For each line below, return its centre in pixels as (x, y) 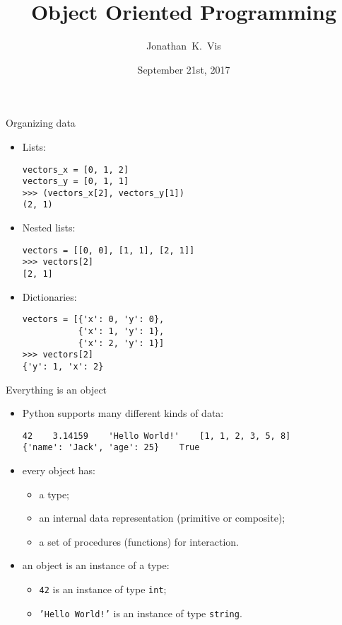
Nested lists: (49, 228)
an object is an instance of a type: (96, 565)
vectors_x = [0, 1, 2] (76, 170)
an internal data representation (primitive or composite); (162, 518)
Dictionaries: (49, 296)
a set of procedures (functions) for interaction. (139, 541)
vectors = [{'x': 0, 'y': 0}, (93, 320)
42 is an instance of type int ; (103, 589)
